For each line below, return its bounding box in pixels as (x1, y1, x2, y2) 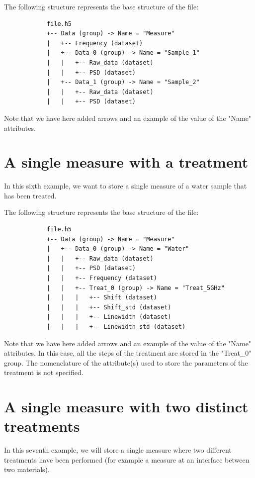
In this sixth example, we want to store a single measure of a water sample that (4, 181, 247, 191)
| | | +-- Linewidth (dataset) (46, 313, 171, 321)
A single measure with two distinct (4, 396, 249, 417)
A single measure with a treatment (4, 152, 249, 172)
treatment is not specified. (4, 367, 84, 378)
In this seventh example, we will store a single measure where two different (4, 445, 232, 455)
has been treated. (4, 190, 57, 200)
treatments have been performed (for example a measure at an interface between (4, 454, 250, 465)
